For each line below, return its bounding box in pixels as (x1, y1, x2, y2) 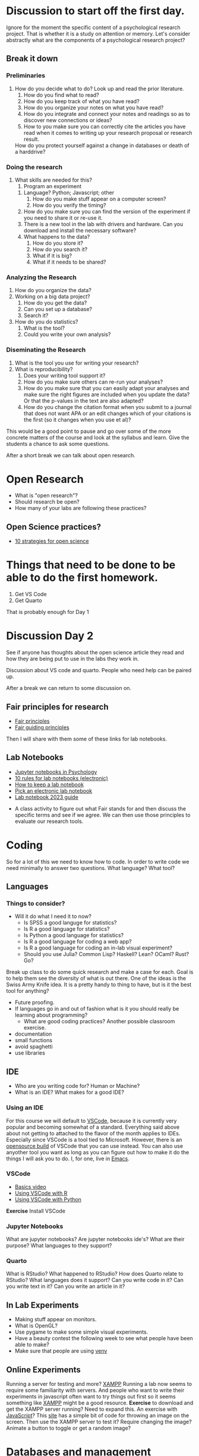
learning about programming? (14, 1011, 88, 1019)
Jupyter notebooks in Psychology (14, 768, 97, 776)
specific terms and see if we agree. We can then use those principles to (14, 811, 191, 818)
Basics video (14, 1183, 46, 1190)
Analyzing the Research (6, 273, 77, 281)
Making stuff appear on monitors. (14, 1316, 97, 1323)
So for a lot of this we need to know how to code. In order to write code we (6, 858, 189, 865)
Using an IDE (6, 1103, 43, 1112)
